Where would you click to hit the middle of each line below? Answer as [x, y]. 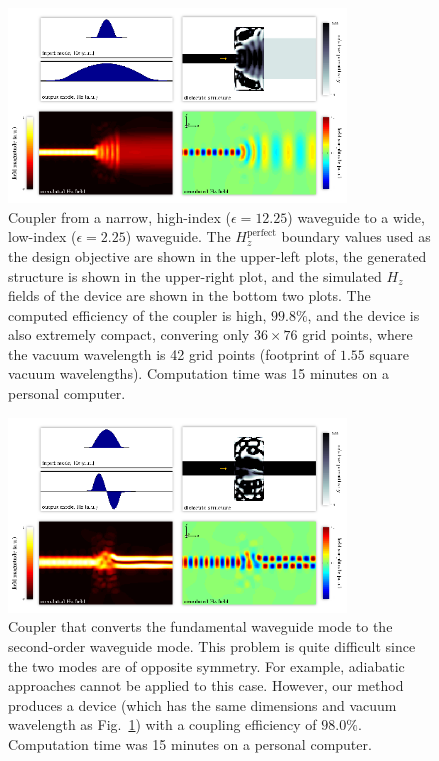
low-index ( [42, 236]
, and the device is [363, 314]
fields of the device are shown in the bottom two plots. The [189, 295]
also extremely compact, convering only [129, 334]
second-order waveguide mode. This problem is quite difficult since [212, 645]
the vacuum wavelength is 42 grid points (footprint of [172, 353]
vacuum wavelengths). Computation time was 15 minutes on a [198, 373]
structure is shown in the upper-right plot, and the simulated [195, 275]
